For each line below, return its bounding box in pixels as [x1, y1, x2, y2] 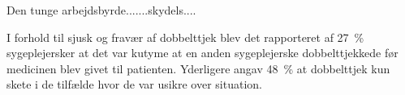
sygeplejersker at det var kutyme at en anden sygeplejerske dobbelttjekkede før [6, 44, 399, 61]
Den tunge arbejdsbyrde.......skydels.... [6, 2, 196, 18]
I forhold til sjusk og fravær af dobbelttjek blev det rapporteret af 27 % [6, 28, 364, 45]
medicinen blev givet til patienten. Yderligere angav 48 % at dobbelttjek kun [6, 60, 390, 76]
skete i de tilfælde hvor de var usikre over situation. [6, 76, 262, 93]
